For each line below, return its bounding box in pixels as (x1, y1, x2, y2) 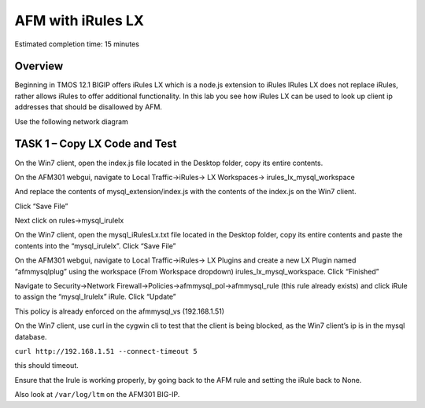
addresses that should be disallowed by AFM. (14, 102, 163, 112)
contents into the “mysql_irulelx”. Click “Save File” (14, 241, 176, 251)
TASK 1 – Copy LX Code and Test (14, 138, 177, 151)
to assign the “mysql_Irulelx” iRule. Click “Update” (14, 292, 176, 302)
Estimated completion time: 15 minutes (14, 39, 139, 49)
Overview (14, 60, 64, 73)
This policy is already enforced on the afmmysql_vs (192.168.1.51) (14, 307, 224, 316)
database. (14, 332, 47, 341)
